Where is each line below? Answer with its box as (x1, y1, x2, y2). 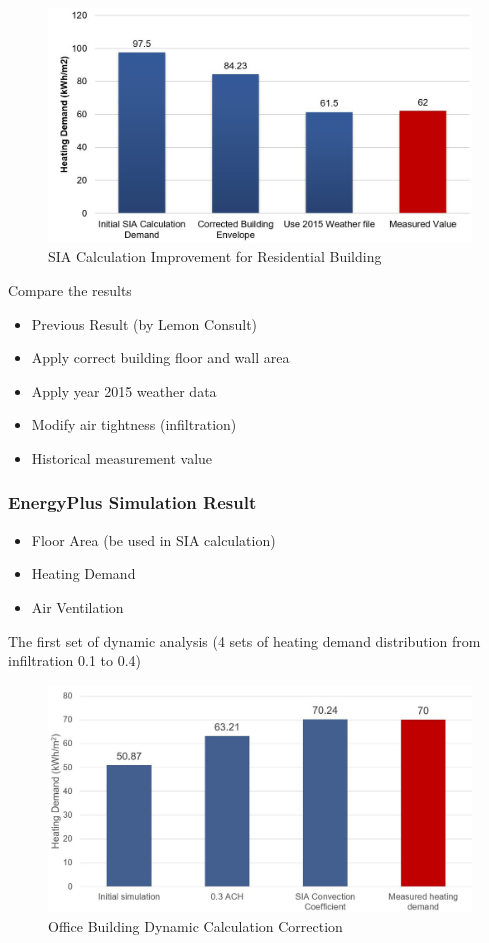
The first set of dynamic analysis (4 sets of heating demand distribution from (8, 630, 481, 651)
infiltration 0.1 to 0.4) (8, 650, 142, 671)
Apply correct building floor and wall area (31, 347, 290, 368)
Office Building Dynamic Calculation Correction (48, 915, 343, 936)
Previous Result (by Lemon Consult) (31, 313, 258, 334)
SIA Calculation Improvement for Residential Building (48, 246, 382, 267)
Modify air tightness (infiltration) (31, 414, 237, 435)
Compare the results (8, 279, 132, 300)
